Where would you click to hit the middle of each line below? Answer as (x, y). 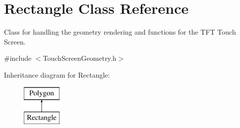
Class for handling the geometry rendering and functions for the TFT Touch (120, 32)
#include (18, 58)
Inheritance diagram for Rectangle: (57, 74)
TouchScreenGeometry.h (80, 58)
